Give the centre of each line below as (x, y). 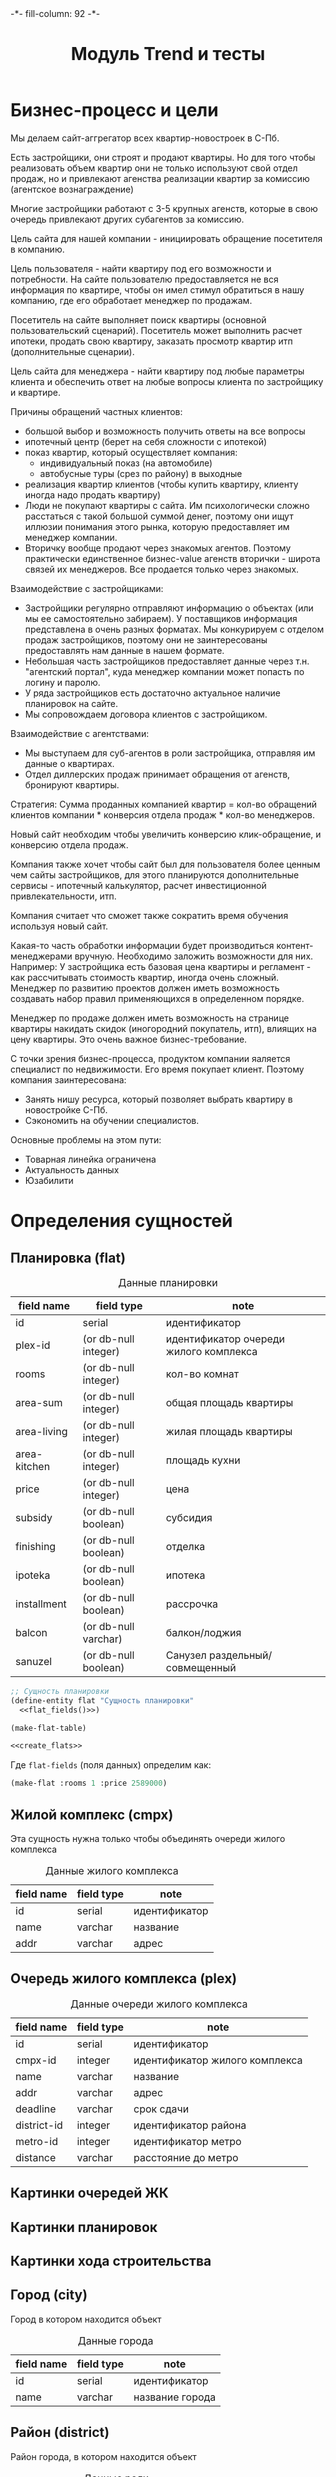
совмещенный (201, 1667)
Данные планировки (168, 1282)
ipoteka (33, 1575)
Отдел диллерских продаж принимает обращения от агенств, (157, 774)
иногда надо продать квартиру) (93, 494)
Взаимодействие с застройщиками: (87, 588)
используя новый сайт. (59, 926)
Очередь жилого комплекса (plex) (124, 1978)
